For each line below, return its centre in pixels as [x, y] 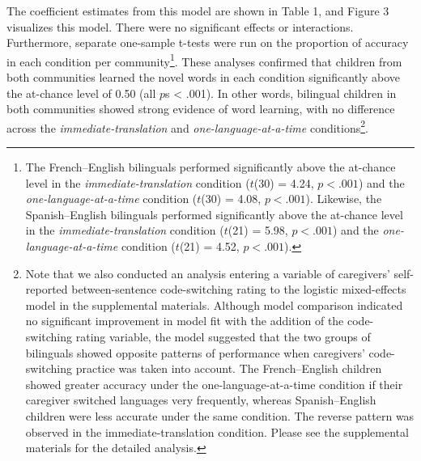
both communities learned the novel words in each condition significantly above [204, 77]
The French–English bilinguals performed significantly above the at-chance [210, 167]
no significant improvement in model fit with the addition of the [185, 321]
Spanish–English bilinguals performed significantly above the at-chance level [214, 214]
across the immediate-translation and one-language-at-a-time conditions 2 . [187, 126]
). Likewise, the [344, 199]
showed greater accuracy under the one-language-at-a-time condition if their [214, 384]
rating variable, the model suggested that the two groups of [223, 336]
